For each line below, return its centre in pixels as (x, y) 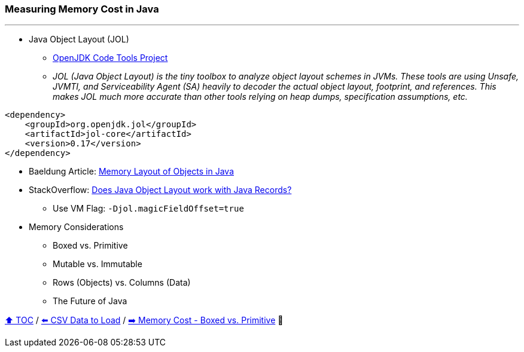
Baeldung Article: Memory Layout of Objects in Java (132, 172)
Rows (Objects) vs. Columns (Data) (122, 283)
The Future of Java (90, 301)
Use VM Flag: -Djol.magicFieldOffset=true (148, 209)
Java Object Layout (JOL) (79, 39)
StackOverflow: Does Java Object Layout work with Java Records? (160, 190)
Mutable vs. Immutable (98, 264)
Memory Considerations (76, 227)
